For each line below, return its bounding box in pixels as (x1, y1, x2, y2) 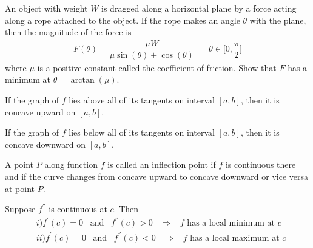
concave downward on (5, 137, 86, 150)
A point (5, 158, 34, 171)
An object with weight (5, 2, 88, 14)
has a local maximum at (190, 233, 280, 243)
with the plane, (249, 13, 306, 26)
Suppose (5, 202, 36, 215)
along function (44, 158, 98, 171)
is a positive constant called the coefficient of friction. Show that (37, 61, 277, 74)
